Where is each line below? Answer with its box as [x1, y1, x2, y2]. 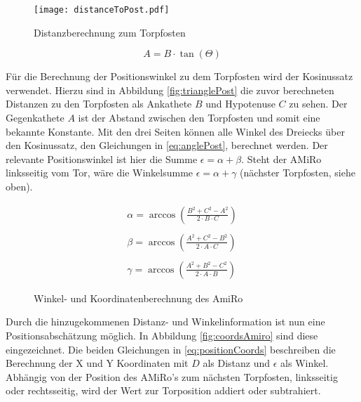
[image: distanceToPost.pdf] [34, 5, 170, 15]
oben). [6, 179, 33, 193]
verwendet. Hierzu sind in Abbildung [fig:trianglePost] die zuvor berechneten [6, 82, 334, 97]
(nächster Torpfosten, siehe [240, 165, 355, 180]
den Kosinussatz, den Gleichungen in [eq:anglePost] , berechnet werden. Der [6, 138, 328, 153]
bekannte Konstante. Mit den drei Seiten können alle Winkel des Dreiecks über [6, 124, 345, 138]
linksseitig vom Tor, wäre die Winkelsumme [6, 165, 193, 180]
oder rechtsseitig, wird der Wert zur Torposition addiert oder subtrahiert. [6, 383, 321, 398]
